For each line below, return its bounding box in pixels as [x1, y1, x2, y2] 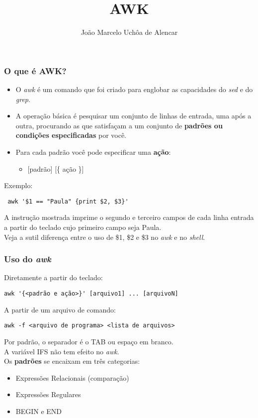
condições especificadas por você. [15, 130, 127, 140]
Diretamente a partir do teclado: [4, 272, 103, 283]
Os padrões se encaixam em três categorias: [4, 356, 140, 366]
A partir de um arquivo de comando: [4, 304, 116, 314]
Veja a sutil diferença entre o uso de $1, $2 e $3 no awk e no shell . [4, 231, 205, 242]
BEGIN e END [15, 406, 62, 416]
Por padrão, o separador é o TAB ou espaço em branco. [4, 336, 173, 346]
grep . [15, 94, 30, 104]
